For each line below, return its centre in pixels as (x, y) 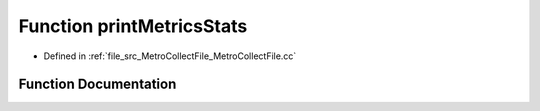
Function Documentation (97, 84)
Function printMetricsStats (133, 26)
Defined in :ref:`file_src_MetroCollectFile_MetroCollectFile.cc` (170, 56)
